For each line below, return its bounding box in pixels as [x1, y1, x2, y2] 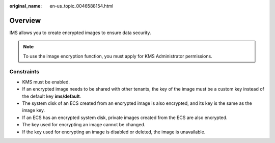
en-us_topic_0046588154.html [49, 3, 114, 9]
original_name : [9, 3, 42, 9]
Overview [9, 16, 41, 25]
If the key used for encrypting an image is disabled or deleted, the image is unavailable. [22, 129, 206, 135]
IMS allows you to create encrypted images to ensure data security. [9, 30, 151, 36]
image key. [22, 107, 45, 113]
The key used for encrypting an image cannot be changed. [22, 122, 146, 128]
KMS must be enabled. [22, 79, 70, 85]
